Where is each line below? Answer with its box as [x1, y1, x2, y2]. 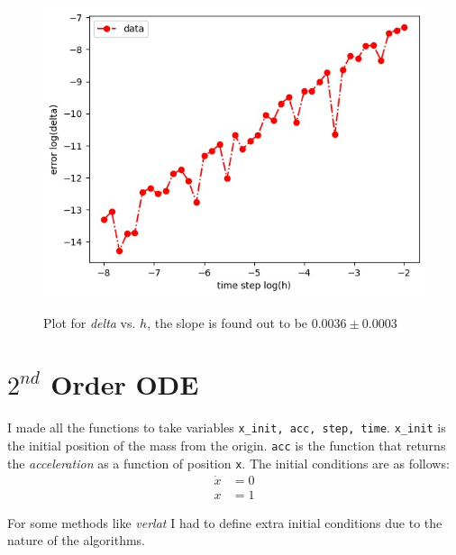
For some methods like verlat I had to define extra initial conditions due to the [7, 513, 442, 532]
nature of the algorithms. [7, 531, 146, 550]
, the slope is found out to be [147, 313, 308, 332]
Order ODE [50, 366, 199, 403]
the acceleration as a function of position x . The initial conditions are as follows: [7, 453, 450, 472]
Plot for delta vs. [43, 313, 136, 332]
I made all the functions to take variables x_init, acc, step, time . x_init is [7, 418, 446, 437]
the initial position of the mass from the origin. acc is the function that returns [7, 436, 446, 455]
